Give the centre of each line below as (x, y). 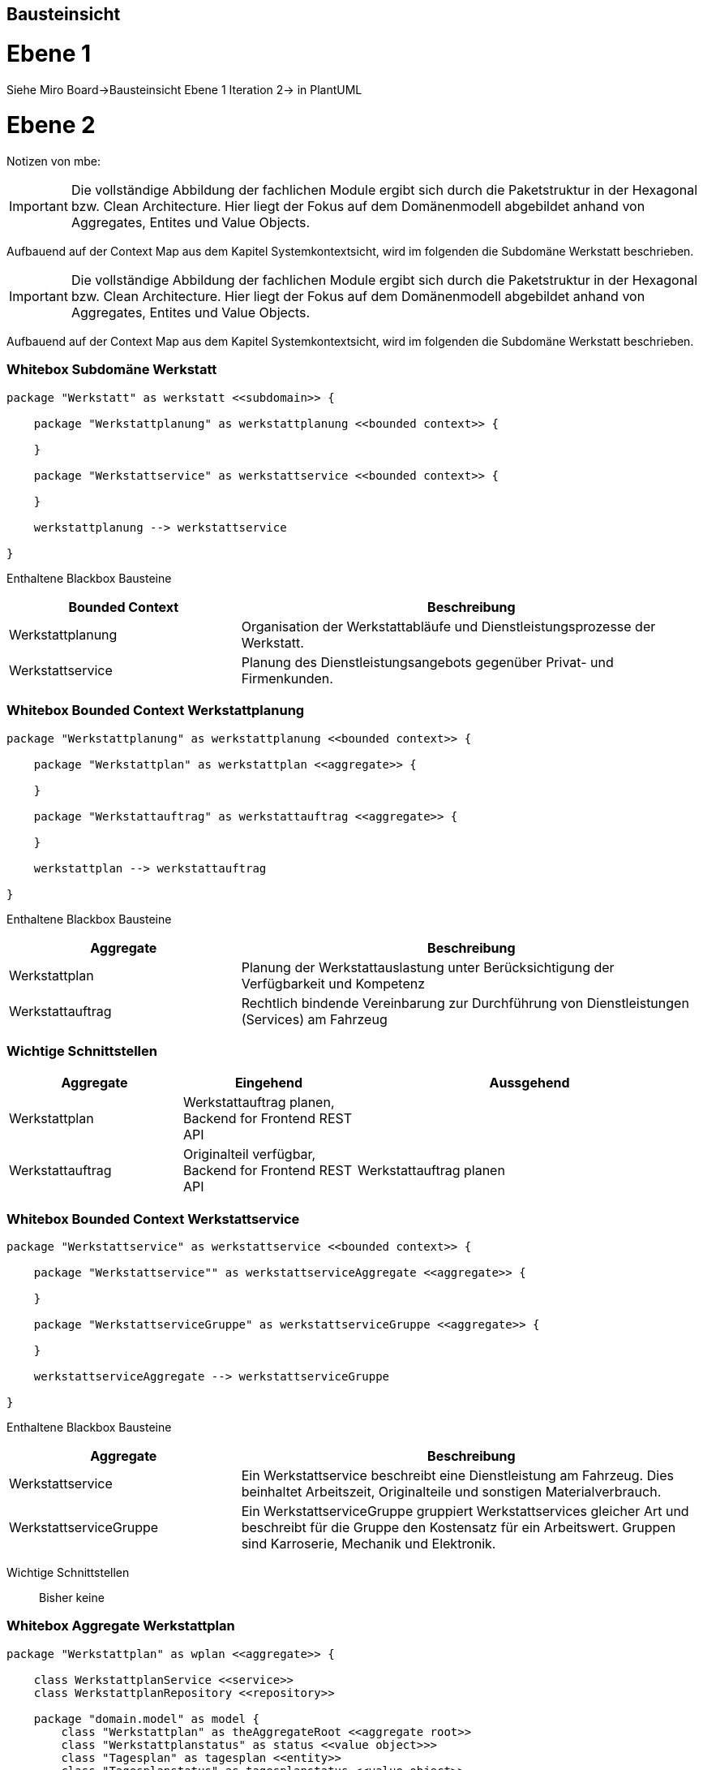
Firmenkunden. (287, 678)
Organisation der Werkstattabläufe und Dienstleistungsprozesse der (448, 626)
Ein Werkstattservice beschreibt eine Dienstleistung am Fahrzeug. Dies (457, 1475)
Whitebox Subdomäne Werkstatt (112, 370)
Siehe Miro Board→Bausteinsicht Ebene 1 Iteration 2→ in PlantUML (184, 89)
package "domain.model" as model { (146, 1718)
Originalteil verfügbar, (250, 1154)
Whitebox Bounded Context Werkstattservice (153, 1219)
